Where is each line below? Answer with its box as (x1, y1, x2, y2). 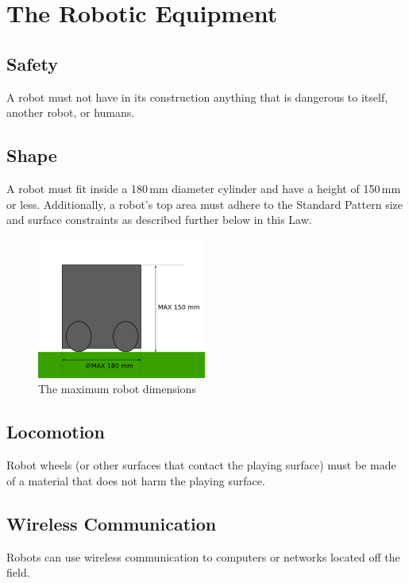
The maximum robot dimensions (38, 380, 196, 397)
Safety (6, 51, 59, 75)
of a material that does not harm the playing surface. (6, 472, 265, 488)
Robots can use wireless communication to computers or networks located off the (6, 548, 400, 565)
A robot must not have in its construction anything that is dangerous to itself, (6, 88, 388, 105)
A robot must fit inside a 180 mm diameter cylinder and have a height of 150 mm (6, 180, 401, 196)
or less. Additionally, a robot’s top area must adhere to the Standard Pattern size (6, 195, 403, 212)
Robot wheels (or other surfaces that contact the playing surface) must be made (6, 457, 396, 473)
